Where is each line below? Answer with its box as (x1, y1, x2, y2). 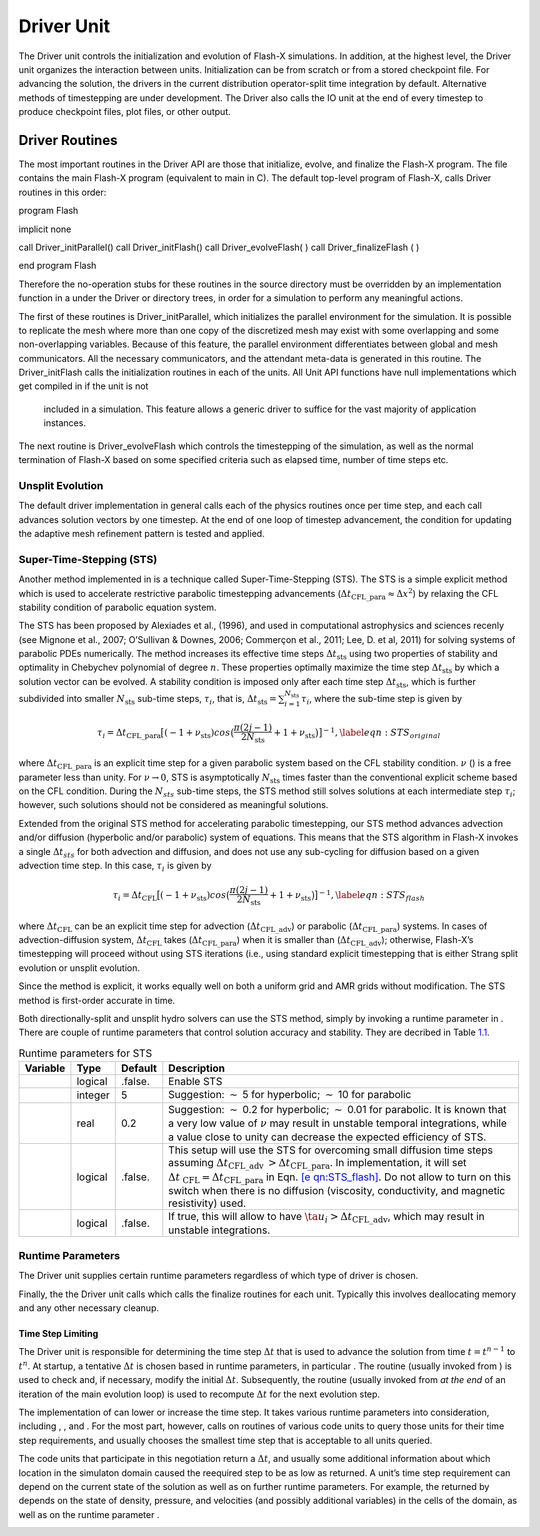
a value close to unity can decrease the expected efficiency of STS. (168, 1130, 487, 1144)
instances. (43, 417, 87, 429)
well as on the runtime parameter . (18, 1508, 160, 1520)
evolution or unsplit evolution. (18, 961, 140, 974)
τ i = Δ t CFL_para (96, 727, 162, 740)
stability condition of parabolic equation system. (18, 601, 217, 613)
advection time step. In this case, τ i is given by (18, 859, 212, 874)
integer (76, 1088, 110, 1102)
